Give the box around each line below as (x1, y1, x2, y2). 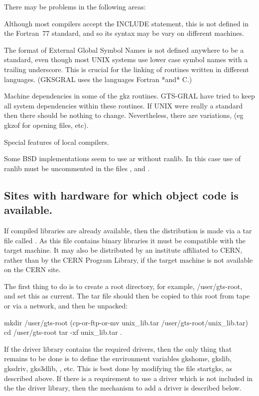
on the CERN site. (4, 264, 61, 275)
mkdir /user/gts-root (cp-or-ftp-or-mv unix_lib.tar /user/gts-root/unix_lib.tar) (4, 317, 248, 327)
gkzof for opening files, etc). (4, 119, 89, 130)
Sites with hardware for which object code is (4, 187, 239, 202)
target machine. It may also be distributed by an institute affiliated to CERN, (4, 245, 243, 255)
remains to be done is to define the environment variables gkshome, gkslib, (4, 353, 232, 364)
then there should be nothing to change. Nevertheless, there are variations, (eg (4, 110, 244, 120)
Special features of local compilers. (4, 136, 110, 147)
